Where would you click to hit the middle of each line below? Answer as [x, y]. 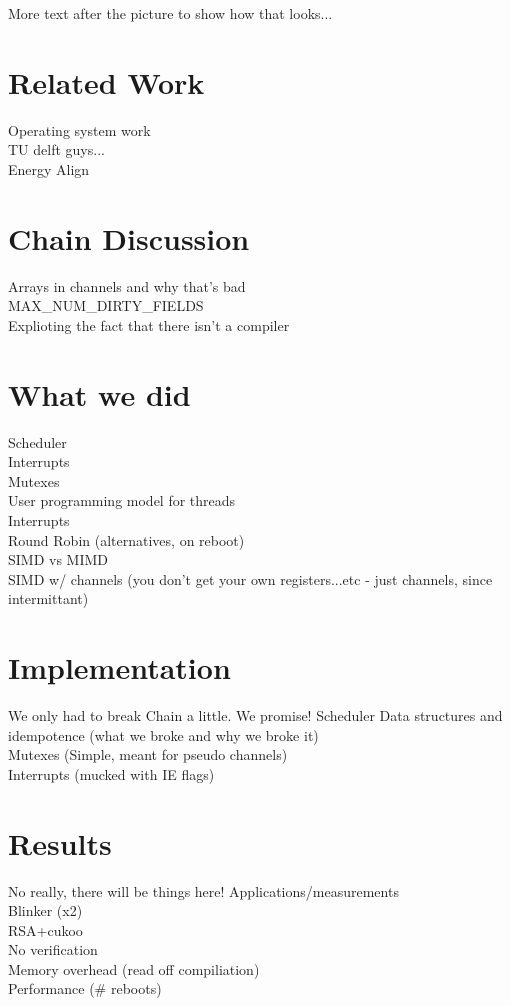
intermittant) [48, 598]
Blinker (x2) [45, 910]
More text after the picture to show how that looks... [170, 13]
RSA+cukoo [45, 929]
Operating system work [79, 129]
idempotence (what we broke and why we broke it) [163, 734]
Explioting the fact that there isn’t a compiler [149, 324]
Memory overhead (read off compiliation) [134, 968]
